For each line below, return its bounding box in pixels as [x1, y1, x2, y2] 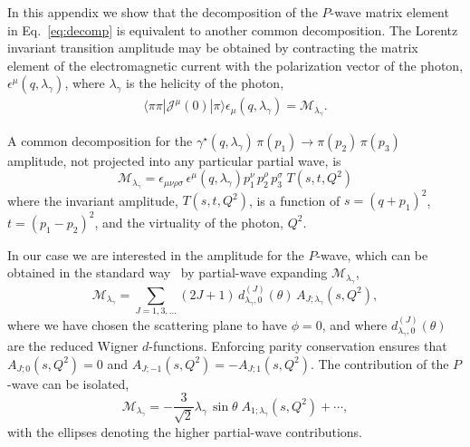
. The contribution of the [310, 354, 449, 373]
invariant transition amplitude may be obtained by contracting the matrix [7, 38, 418, 57]
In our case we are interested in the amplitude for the [7, 245, 304, 264]
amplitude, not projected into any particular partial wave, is [7, 151, 341, 170]
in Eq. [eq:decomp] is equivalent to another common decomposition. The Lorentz [7, 20, 458, 39]
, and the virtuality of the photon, [94, 212, 283, 231]
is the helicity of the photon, [126, 73, 284, 92]
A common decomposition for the [7, 131, 193, 150]
